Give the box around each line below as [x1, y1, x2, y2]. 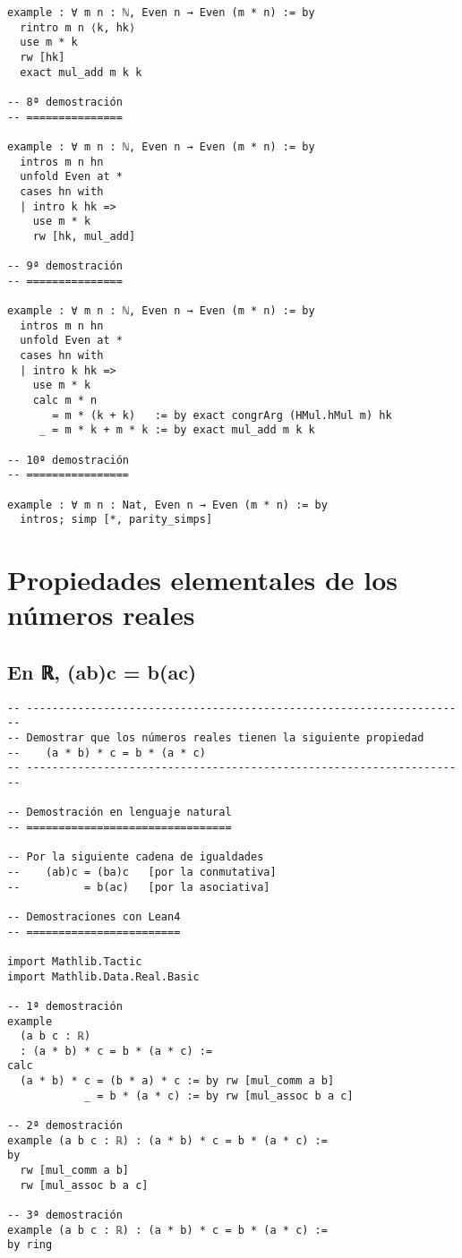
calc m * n [32, 394, 98, 407]
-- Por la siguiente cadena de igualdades [7, 851, 264, 864]
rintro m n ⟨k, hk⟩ [20, 21, 136, 34]
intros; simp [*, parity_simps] [20, 513, 213, 526]
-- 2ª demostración [7, 1119, 123, 1133]
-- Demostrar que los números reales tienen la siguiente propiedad [7, 732, 424, 745]
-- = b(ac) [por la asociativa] [7, 880, 270, 894]
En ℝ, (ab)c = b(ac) [7, 657, 197, 685]
